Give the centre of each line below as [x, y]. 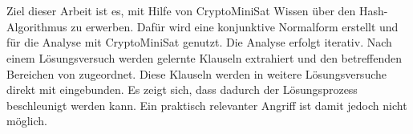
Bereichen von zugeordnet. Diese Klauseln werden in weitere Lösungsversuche [196, 73]
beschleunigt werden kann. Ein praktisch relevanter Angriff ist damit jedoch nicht [207, 105]
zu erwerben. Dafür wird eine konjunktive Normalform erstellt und [235, 26]
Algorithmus [37, 26]
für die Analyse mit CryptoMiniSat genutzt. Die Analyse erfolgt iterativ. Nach [199, 42]
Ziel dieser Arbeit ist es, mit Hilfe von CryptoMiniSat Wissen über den [181, 11]
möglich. [27, 121]
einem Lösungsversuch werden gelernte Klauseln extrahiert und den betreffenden [204, 57]
